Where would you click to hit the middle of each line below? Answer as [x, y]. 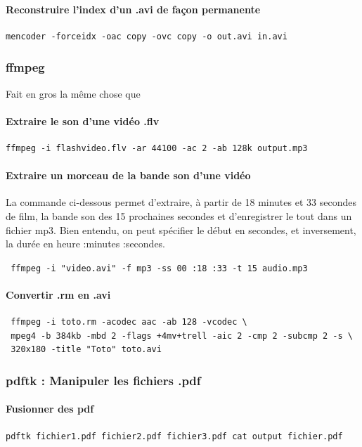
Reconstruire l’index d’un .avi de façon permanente [133, 9]
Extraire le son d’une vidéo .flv [83, 121]
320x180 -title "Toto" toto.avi [86, 350]
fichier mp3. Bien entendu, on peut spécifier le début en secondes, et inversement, [181, 229]
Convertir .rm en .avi [58, 295]
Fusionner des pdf [50, 409]
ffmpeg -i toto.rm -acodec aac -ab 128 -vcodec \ [129, 322]
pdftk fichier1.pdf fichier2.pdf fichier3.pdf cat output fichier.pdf [174, 436]
